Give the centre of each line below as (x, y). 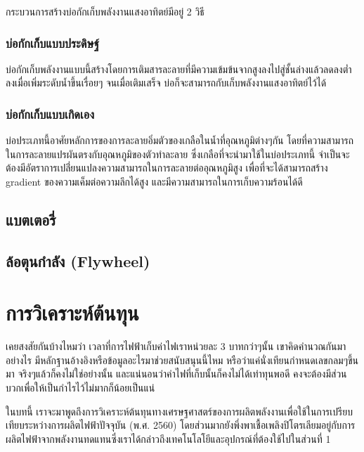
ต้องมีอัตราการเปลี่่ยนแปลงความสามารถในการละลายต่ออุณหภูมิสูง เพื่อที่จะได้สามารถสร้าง (167, 168)
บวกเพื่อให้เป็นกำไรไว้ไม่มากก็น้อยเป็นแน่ (80, 388)
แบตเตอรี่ (31, 219)
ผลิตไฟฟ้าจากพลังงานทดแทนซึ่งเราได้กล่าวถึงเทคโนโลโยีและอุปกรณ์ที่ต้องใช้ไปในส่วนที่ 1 (168, 438)
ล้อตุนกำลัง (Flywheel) (78, 260)
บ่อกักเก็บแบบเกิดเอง (50, 114)
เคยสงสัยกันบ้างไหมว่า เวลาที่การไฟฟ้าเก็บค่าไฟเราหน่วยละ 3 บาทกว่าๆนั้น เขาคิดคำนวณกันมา (176, 346)
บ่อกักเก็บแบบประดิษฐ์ (53, 43)
